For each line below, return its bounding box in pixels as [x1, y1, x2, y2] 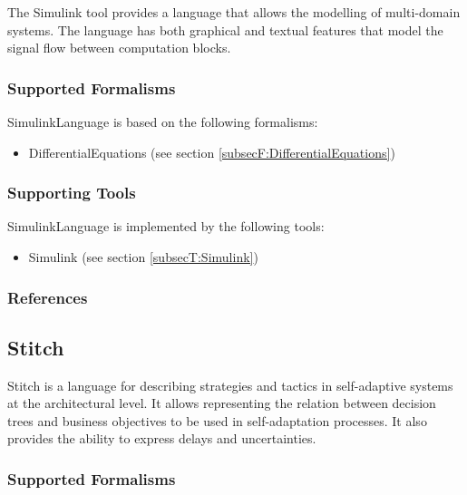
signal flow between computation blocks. [7, 38, 231, 57]
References [7, 286, 88, 308]
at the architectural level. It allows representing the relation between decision [7, 393, 436, 412]
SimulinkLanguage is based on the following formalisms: [7, 112, 318, 131]
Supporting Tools [7, 181, 136, 204]
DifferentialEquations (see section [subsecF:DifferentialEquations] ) [28, 142, 395, 161]
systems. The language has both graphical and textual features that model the [7, 20, 443, 39]
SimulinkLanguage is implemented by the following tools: [7, 217, 325, 236]
